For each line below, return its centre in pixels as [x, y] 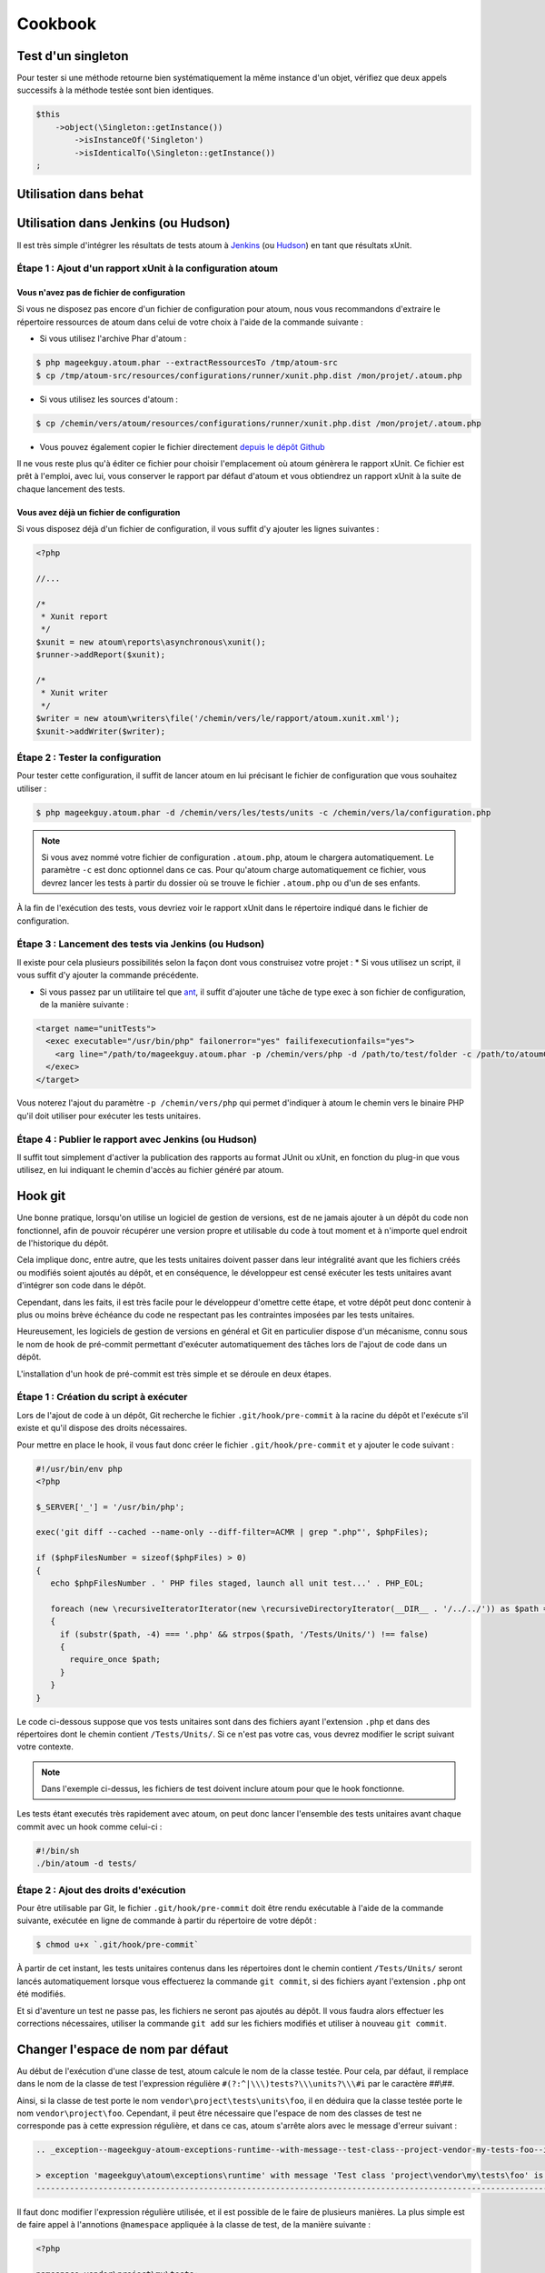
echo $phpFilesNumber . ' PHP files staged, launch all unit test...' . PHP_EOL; [237, 1583]
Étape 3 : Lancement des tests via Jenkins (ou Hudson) [141, 944]
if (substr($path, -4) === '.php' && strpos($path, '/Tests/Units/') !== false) [244, 1634]
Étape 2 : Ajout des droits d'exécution [101, 1889]
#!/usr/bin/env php [79, 1469]
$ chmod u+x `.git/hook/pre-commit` [118, 1945]
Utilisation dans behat [80, 194]
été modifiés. [41, 1994]
